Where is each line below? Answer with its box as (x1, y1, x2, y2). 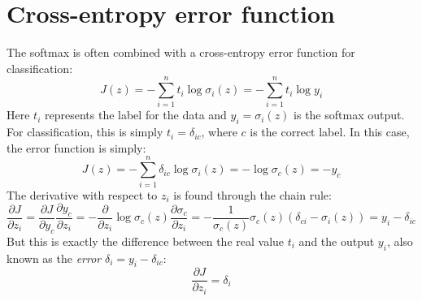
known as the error (7, 249, 102, 266)
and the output (298, 232, 375, 249)
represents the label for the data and (44, 106, 227, 123)
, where (201, 123, 237, 140)
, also (386, 232, 413, 249)
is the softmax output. (294, 106, 405, 123)
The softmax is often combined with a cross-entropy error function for (7, 44, 355, 61)
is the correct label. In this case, (250, 123, 410, 140)
